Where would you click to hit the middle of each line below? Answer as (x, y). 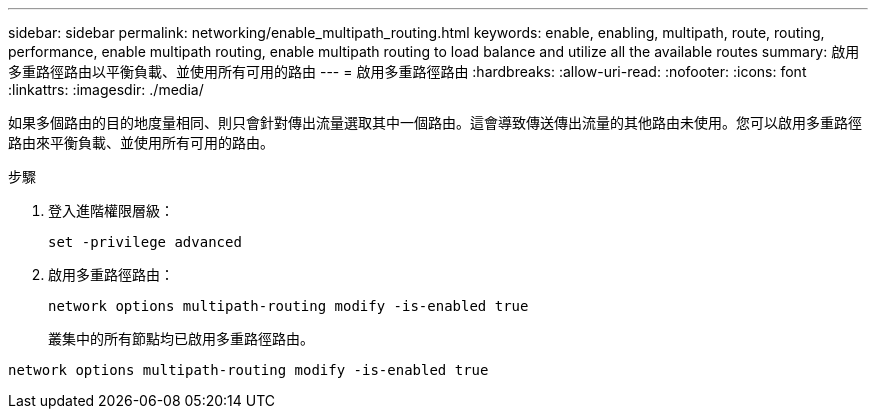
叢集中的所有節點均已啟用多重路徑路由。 (181, 338)
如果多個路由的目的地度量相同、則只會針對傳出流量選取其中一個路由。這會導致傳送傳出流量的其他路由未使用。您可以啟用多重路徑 (435, 122)
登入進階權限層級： (111, 210)
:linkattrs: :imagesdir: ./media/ (106, 89)
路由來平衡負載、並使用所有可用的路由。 (141, 142)
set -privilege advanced (145, 242)
